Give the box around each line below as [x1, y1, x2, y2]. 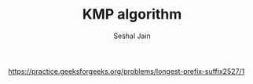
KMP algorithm [82, 5, 182, 23]
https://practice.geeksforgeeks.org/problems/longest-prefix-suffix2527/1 [8, 66, 245, 75]
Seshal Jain [113, 31, 151, 40]
